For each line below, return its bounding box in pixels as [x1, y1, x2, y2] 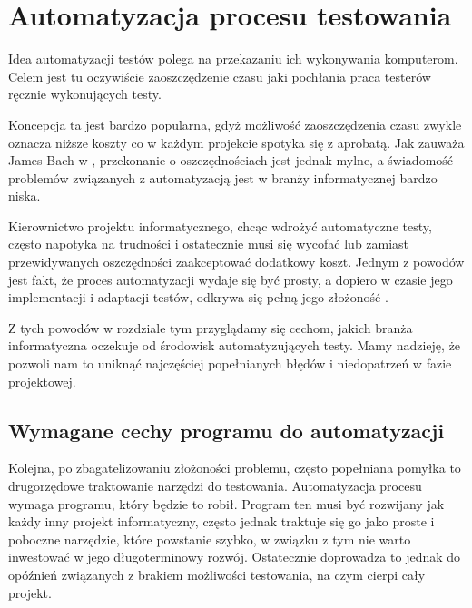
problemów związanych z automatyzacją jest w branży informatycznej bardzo [8, 168, 438, 187]
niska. [8, 186, 41, 205]
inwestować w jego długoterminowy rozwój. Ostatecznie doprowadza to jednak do [8, 547, 461, 566]
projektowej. [8, 371, 76, 390]
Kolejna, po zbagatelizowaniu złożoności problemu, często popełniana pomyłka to [8, 458, 461, 477]
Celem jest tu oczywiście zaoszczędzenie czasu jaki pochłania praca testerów [8, 66, 431, 85]
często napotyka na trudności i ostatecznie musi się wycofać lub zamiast [8, 234, 409, 253]
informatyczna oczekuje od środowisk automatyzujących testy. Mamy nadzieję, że [8, 336, 461, 355]
